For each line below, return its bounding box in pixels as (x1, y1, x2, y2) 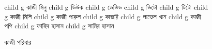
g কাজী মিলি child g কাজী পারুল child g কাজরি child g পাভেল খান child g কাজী (4, 11, 201, 21)
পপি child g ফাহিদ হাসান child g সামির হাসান (4, 21, 114, 31)
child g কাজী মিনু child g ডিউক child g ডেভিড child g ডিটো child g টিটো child (4, 2, 208, 12)
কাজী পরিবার (4, 37, 31, 47)
